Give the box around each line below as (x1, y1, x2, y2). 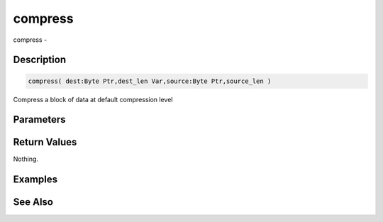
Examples (13, 174, 58, 186)
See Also (13, 196, 53, 209)
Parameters (13, 113, 66, 126)
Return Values (13, 136, 77, 148)
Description (13, 54, 67, 66)
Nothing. (13, 155, 39, 163)
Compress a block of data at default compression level (13, 95, 173, 104)
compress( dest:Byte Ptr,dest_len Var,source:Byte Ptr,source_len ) (28, 77, 272, 85)
